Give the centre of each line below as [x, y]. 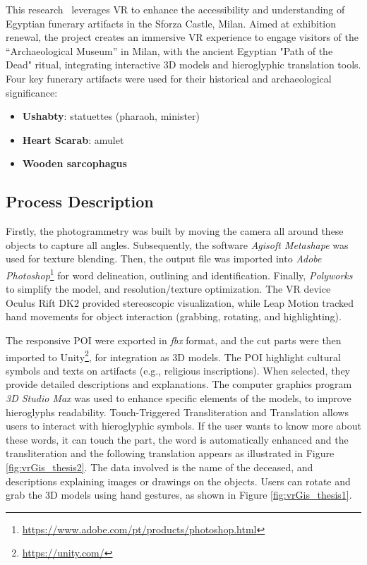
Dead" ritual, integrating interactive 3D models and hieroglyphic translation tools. [183, 65]
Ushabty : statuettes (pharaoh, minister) [111, 116]
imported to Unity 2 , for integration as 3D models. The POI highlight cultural [173, 356]
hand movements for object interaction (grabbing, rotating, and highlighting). [174, 316]
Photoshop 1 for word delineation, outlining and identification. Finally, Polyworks [179, 274]
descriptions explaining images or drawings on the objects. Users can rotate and [178, 481]
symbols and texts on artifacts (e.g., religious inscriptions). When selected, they [178, 370]
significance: [32, 92]
